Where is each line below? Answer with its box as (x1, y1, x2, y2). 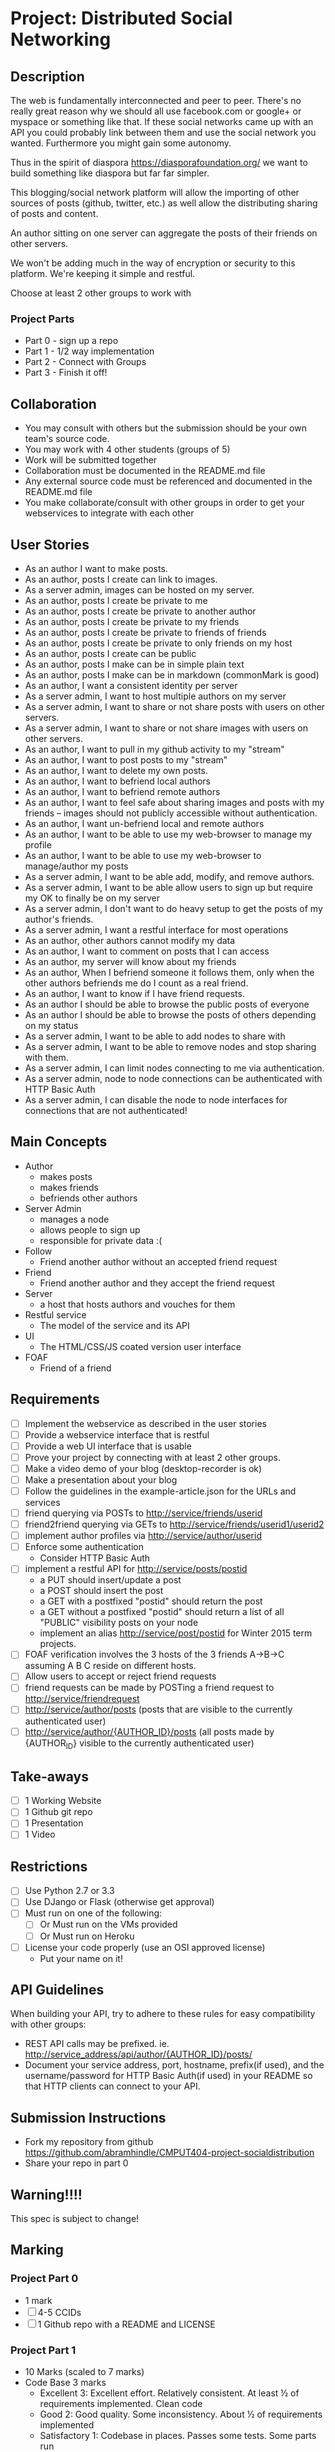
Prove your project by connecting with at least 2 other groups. (24, 1451, 281, 1463)
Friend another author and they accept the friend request (39, 1277, 275, 1289)
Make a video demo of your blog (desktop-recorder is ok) (24, 1462, 263, 1474)
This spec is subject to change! (10, 2213, 140, 2225)
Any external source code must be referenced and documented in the (24, 475, 313, 487)
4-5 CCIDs (37, 2306, 82, 2318)
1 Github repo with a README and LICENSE (37, 2318, 216, 2330)
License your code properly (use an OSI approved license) (24, 1941, 266, 1953)
